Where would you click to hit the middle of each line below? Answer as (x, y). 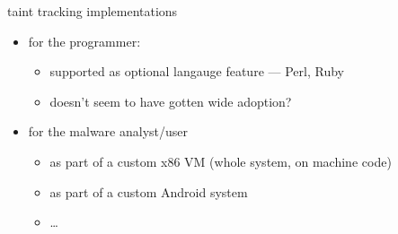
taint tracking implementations (93, 11)
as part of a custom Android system (149, 191)
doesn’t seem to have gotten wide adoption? (171, 101)
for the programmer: (84, 41)
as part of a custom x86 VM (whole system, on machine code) (221, 161)
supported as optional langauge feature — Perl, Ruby (197, 71)
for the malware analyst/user (108, 131)
